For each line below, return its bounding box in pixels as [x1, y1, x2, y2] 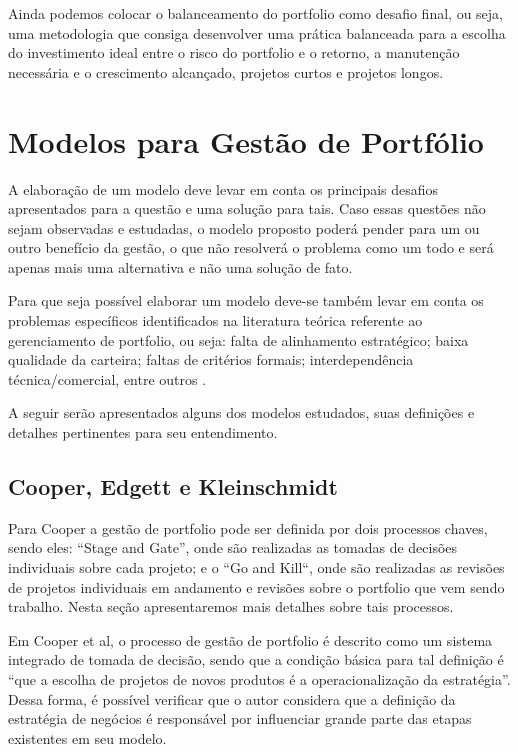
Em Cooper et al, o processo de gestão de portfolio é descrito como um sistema [8, 629, 493, 650]
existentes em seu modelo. [8, 727, 167, 748]
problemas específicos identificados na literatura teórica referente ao [8, 310, 423, 331]
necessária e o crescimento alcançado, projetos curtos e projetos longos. [8, 61, 444, 82]
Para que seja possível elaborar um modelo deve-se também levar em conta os [8, 290, 484, 311]
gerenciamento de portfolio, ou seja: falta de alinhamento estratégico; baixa [8, 329, 469, 350]
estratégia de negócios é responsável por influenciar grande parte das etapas [8, 708, 472, 729]
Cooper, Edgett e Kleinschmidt [8, 471, 338, 502]
